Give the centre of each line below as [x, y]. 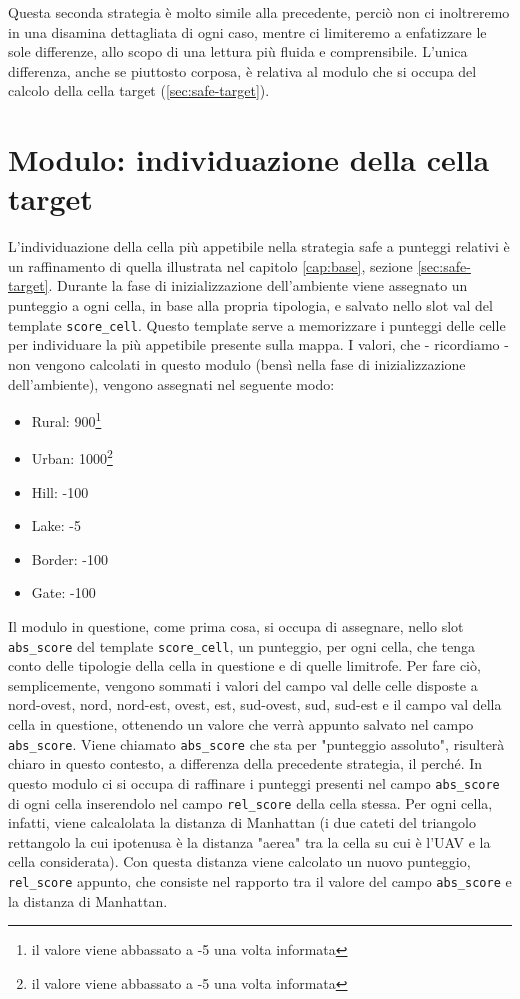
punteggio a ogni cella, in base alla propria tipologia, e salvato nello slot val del [250, 305]
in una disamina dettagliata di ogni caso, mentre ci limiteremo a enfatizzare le [247, 31]
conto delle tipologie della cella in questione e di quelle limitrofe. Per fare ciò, [244, 665]
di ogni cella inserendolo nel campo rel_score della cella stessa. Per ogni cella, [250, 802]
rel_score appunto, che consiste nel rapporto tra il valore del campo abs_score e [260, 880]
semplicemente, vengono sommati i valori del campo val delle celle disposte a [243, 684]
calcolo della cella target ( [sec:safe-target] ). [139, 90]
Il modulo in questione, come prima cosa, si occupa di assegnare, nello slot [236, 625]
